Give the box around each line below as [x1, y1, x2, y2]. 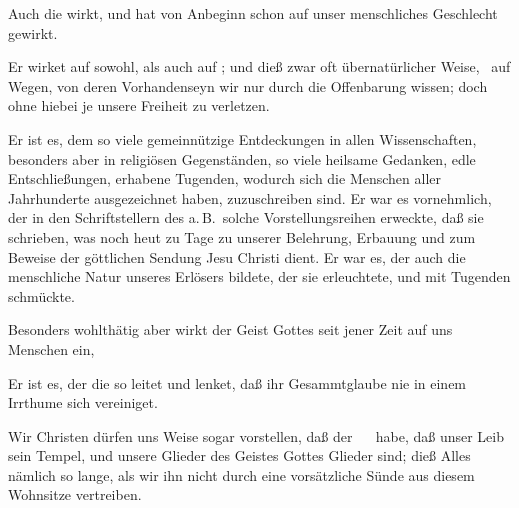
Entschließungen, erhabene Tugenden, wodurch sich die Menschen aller [8, 168, 442, 189]
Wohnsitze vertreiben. [8, 484, 142, 505]
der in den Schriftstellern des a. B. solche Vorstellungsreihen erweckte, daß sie [8, 207, 484, 228]
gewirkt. [8, 22, 58, 43]
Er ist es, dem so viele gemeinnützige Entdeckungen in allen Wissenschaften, [8, 128, 477, 149]
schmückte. [8, 285, 75, 306]
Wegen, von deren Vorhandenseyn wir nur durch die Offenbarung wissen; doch [8, 75, 488, 96]
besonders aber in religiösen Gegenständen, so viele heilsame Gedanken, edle [8, 148, 476, 169]
